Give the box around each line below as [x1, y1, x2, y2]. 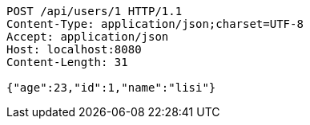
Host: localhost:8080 [6, 43, 142, 56]
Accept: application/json [6, 30, 169, 43]
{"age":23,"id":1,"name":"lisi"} [6, 81, 216, 94]
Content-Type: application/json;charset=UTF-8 [6, 18, 304, 30]
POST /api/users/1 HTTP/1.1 [6, 5, 183, 18]
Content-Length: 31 [6, 56, 128, 68]
